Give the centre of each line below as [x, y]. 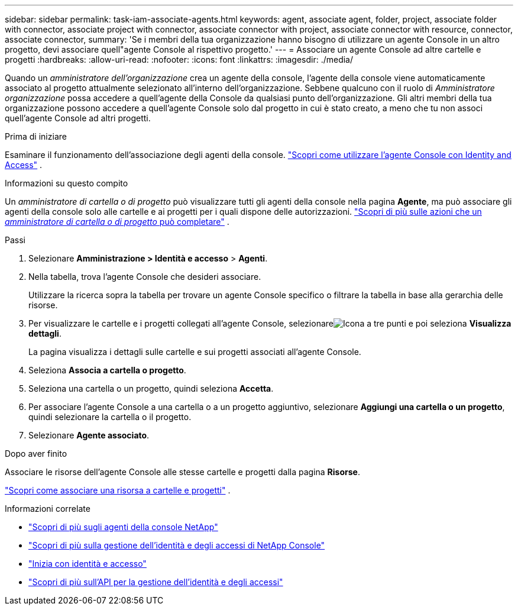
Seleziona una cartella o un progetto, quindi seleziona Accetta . [151, 388]
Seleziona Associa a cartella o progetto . [107, 370]
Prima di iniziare [36, 136]
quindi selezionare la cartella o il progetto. [110, 417]
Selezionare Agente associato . [89, 435]
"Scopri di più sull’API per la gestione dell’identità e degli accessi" [156, 582]
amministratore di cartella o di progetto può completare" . [117, 222]
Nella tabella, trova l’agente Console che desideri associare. [145, 277]
